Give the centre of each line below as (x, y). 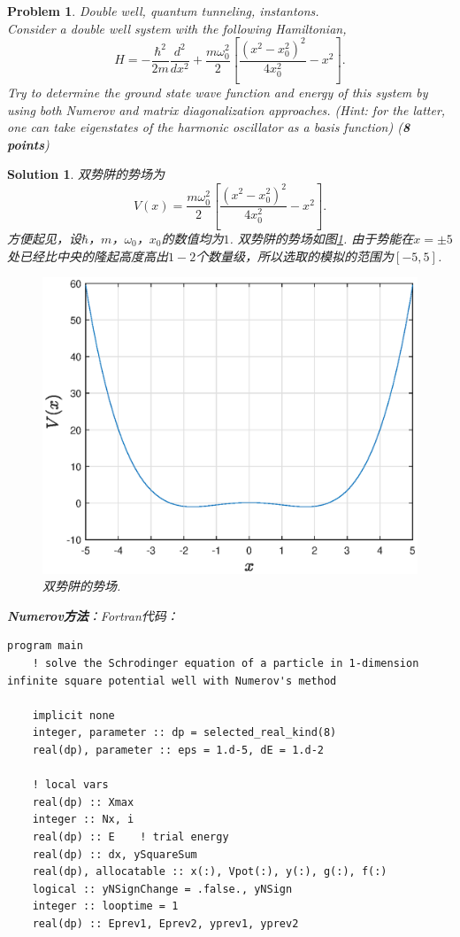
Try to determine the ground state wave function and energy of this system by (218, 93)
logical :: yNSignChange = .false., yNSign (162, 889)
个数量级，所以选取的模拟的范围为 (295, 256)
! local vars (70, 785)
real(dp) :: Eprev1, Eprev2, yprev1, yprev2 (165, 923)
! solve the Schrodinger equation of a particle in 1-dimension (226, 664)
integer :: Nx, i (83, 820)
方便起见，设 (44, 238)
